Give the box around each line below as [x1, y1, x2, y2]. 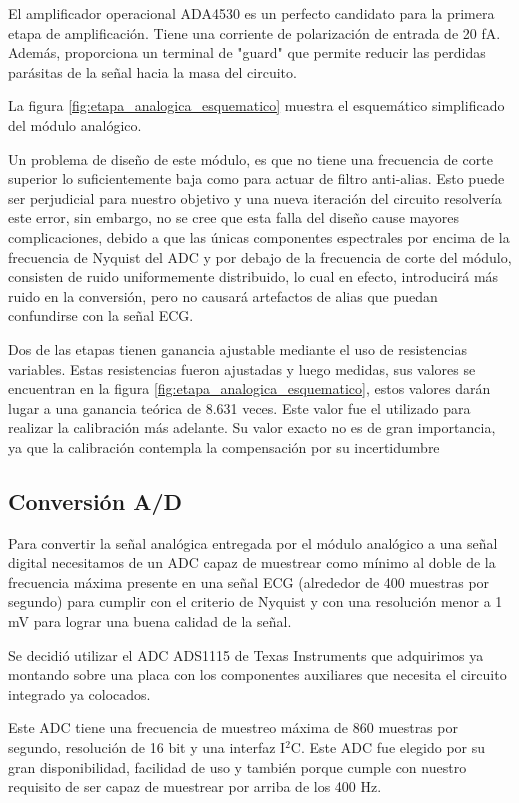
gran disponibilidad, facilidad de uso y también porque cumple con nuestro [8, 756, 467, 777]
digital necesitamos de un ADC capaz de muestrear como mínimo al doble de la [8, 552, 496, 573]
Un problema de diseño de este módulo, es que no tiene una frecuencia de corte [8, 148, 493, 169]
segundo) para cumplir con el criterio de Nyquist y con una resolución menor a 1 [8, 591, 503, 612]
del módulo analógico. [8, 114, 142, 135]
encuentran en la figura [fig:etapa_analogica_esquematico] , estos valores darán [8, 378, 491, 399]
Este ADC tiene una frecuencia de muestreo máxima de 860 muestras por [8, 717, 458, 738]
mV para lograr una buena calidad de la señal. [8, 611, 292, 632]
